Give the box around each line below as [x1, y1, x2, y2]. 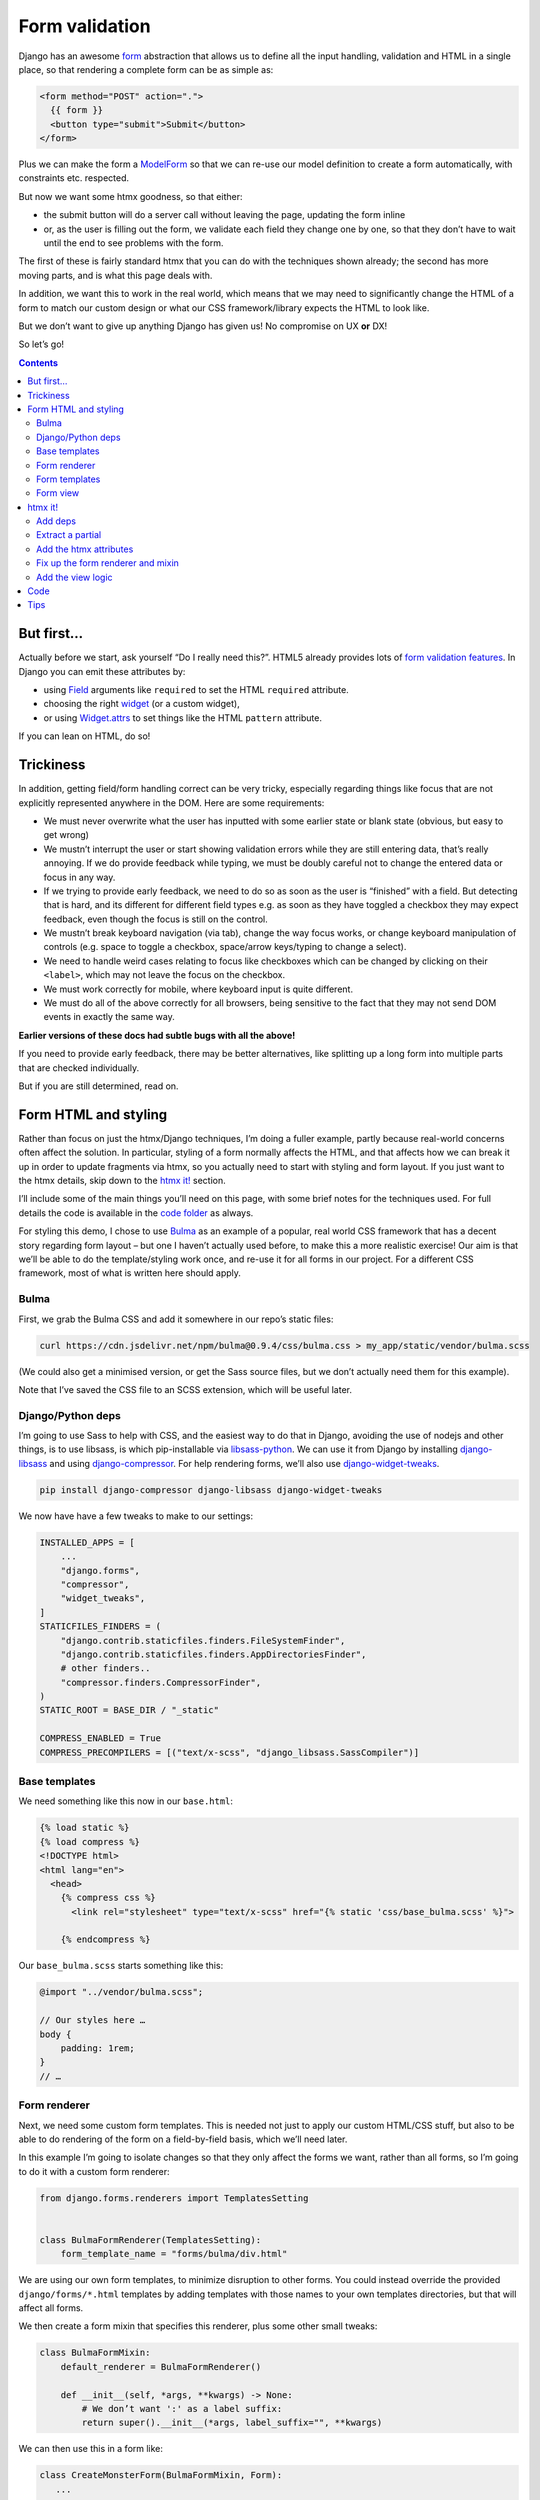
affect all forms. [18, 2302, 84, 2314]
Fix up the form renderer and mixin [36, 557, 180, 569]
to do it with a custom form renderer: [18, 2165, 170, 2177]
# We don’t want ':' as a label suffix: [81, 2403, 283, 2414]
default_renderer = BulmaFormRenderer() [60, 2361, 262, 2372]
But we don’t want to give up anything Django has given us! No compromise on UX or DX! [18, 320, 388, 332]
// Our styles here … [39, 2015, 146, 2026]
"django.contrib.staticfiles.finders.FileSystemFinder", [60, 1635, 346, 1646]
